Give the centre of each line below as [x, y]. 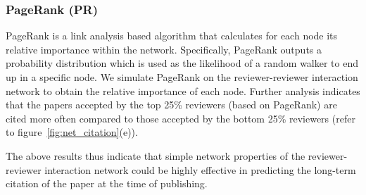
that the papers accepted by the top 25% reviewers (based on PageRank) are [171, 105]
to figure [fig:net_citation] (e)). [72, 132]
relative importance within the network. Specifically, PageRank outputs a [164, 49]
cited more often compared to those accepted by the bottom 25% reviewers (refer [181, 118]
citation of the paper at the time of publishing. [107, 183]
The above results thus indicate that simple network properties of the [156, 155]
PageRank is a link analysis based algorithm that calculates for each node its [172, 36]
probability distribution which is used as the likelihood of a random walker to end [182, 63]
